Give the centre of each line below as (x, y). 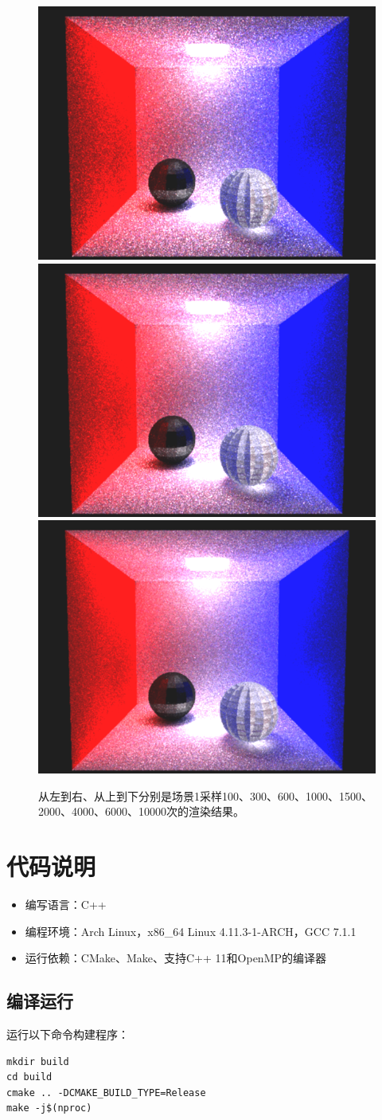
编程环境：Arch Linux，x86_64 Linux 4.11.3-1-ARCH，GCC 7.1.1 (191, 931)
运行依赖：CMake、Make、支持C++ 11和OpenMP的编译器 (176, 958)
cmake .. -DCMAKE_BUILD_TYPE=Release (106, 1093)
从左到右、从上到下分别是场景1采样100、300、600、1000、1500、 (205, 795)
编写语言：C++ (66, 905)
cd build (29, 1077)
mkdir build (38, 1061)
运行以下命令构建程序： (68, 1034)
